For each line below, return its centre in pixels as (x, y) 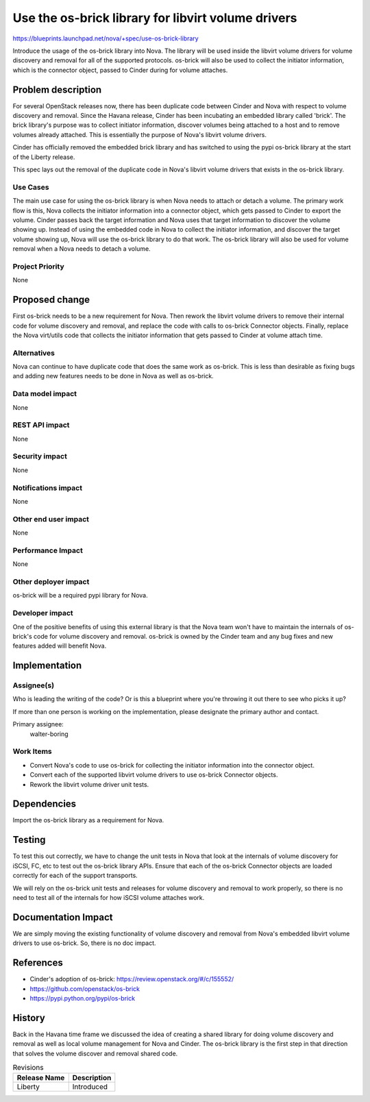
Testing (29, 840)
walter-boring (49, 734)
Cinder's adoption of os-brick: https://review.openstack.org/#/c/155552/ (132, 979)
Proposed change (51, 300)
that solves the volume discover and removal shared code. (95, 1053)
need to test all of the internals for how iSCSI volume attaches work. (109, 897)
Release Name (41, 1078)
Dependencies (45, 804)
